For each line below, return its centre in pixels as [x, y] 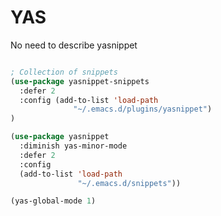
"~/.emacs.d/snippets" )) [129, 183]
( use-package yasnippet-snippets [80, 81]
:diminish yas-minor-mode [73, 146]
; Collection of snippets [64, 72]
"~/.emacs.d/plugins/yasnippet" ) [143, 109]
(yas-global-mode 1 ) [53, 201]
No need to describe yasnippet [74, 45]
